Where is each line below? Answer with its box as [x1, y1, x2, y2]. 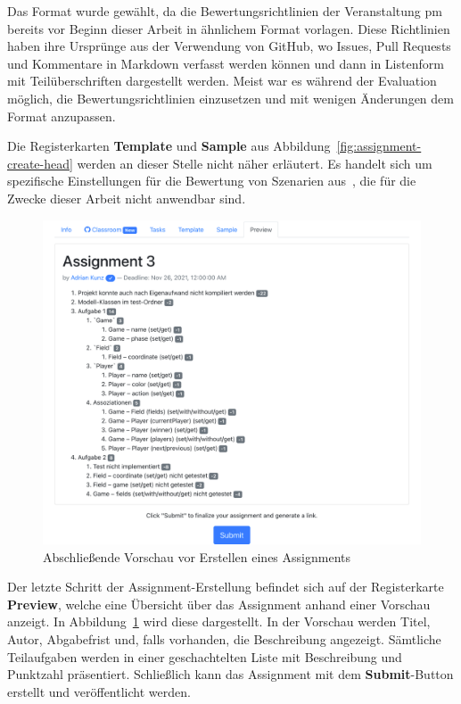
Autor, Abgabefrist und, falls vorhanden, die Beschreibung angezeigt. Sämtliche [7, 630, 441, 649]
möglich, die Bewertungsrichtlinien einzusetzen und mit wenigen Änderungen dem [7, 88, 454, 107]
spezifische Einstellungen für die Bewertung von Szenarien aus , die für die [7, 171, 416, 190]
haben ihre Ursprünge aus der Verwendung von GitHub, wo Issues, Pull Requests [7, 37, 451, 55]
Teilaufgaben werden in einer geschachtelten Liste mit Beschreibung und [7, 647, 402, 666]
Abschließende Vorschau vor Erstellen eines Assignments [43, 547, 350, 566]
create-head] [7, 153, 73, 172]
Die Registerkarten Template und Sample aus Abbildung [7, 137, 331, 155]
